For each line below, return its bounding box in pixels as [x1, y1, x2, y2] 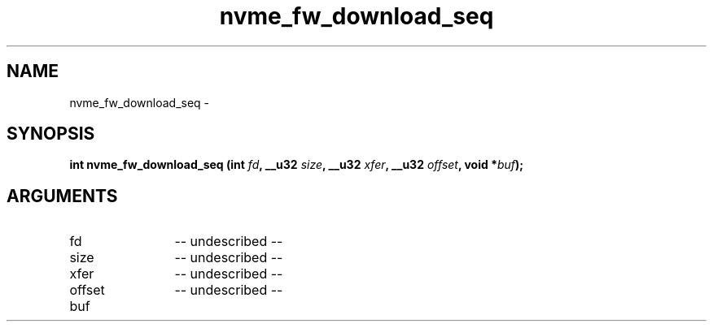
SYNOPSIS [7, 123, 95, 145]
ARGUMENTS [7, 185, 118, 206]
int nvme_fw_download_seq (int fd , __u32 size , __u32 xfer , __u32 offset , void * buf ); [69, 158, 524, 172]
